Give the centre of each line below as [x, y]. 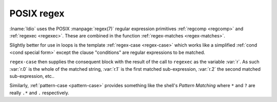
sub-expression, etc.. [32, 76]
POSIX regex [37, 13]
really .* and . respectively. [39, 93]
